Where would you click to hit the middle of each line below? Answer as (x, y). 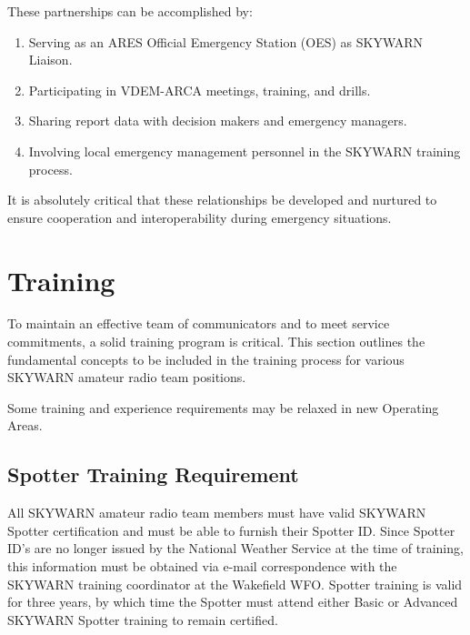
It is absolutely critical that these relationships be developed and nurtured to (222, 200)
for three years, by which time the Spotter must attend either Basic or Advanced (233, 602)
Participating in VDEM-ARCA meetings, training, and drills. (200, 90)
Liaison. (50, 60)
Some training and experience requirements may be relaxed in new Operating (223, 407)
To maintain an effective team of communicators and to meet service (199, 323)
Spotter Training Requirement (153, 474)
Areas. (25, 425)
